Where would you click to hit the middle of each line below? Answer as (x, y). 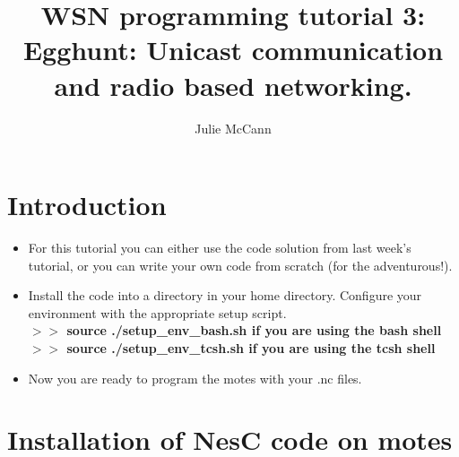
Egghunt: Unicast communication (233, 50)
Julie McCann (233, 128)
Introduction (87, 205)
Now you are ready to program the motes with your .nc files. (195, 378)
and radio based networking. (233, 85)
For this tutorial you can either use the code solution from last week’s (220, 248)
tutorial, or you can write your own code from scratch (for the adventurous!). (240, 265)
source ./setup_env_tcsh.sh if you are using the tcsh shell (251, 348)
